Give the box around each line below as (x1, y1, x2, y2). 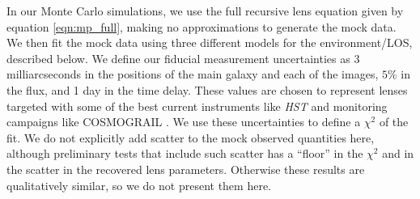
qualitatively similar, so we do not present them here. (6, 176, 271, 193)
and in (382, 145, 414, 162)
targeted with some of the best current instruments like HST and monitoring (6, 97, 388, 114)
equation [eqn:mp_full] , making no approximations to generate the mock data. (6, 18, 397, 35)
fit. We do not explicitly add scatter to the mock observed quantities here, (6, 129, 375, 146)
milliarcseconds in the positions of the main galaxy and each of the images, (6, 66, 379, 83)
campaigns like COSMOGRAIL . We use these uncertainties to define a (6, 113, 361, 130)
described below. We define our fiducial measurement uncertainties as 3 (6, 49, 360, 66)
